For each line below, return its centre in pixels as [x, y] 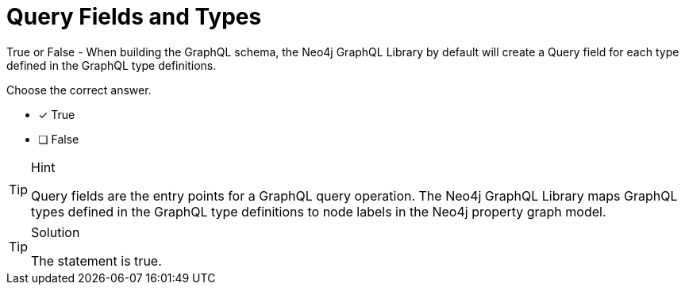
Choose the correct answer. [79, 90]
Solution [56, 232]
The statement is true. [96, 260]
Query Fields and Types [134, 17]
